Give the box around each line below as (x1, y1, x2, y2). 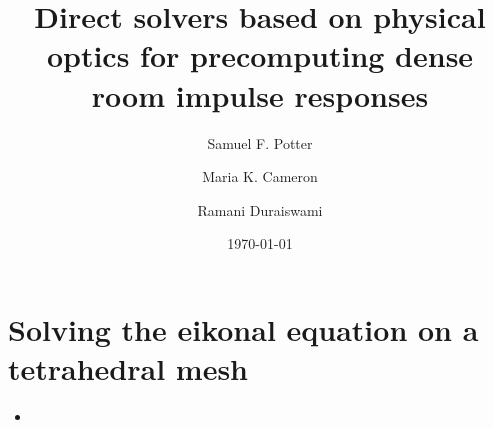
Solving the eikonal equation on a (8, 308, 479, 349)
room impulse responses (91, 74, 429, 115)
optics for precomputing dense (46, 35, 474, 76)
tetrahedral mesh (8, 348, 249, 389)
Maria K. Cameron (202, 166, 318, 187)
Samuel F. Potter (207, 132, 313, 153)
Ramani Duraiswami (197, 199, 323, 220)
